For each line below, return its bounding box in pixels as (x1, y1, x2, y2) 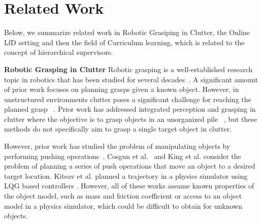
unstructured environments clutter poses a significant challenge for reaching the (4, 93, 251, 104)
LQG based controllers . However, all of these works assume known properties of (4, 180, 254, 191)
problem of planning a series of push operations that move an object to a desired (4, 161, 255, 171)
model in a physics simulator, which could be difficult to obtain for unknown (4, 200, 242, 211)
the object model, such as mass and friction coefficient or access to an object (4, 190, 242, 201)
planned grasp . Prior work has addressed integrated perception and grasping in (4, 104, 256, 114)
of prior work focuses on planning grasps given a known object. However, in (4, 84, 239, 94)
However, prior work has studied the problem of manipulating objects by (4, 141, 231, 151)
